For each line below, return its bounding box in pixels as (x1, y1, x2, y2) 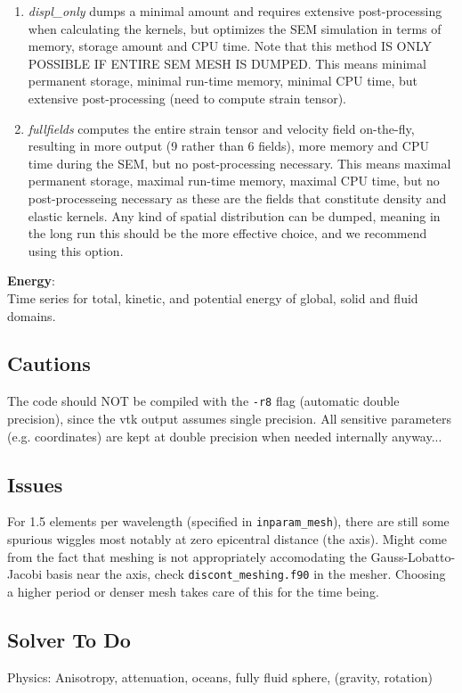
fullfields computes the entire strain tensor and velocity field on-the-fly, (28, 119, 415, 137)
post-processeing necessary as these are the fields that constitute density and (28, 188, 447, 207)
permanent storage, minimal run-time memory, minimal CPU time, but (28, 71, 417, 90)
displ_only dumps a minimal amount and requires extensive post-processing (28, 2, 442, 20)
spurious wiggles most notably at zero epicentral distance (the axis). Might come (7, 530, 448, 548)
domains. (7, 306, 56, 325)
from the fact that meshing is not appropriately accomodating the (7, 547, 367, 565)
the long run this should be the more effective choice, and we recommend (28, 224, 427, 243)
